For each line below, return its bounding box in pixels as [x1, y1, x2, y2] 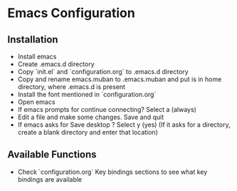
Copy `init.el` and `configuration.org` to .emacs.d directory [17, 68, 189, 76]
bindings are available [17, 175, 83, 183]
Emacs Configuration [7, 5, 135, 21]
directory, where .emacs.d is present [17, 83, 126, 91]
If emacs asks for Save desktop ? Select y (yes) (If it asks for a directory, [17, 120, 231, 129]
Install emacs [17, 52, 57, 61]
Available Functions [7, 148, 98, 161]
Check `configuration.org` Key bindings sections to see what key [17, 167, 208, 176]
